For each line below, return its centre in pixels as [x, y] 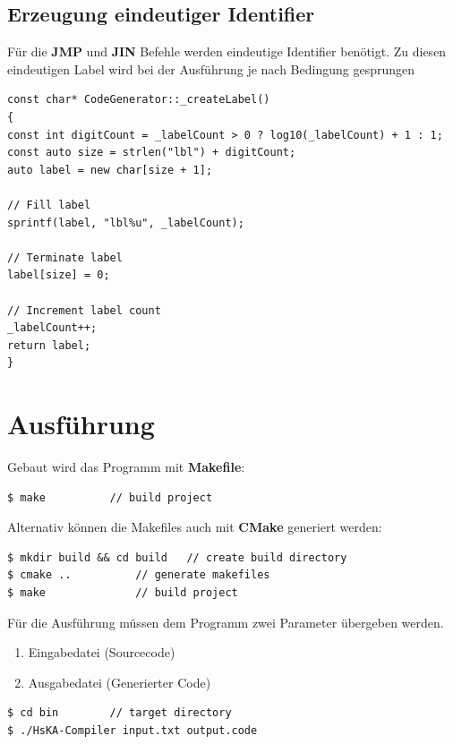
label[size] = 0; [59, 275]
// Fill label [49, 205]
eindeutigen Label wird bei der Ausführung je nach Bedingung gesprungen [211, 68]
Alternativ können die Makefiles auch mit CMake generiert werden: [195, 527]
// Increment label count [84, 310]
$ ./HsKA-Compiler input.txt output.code [132, 730]
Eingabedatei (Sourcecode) [102, 652]
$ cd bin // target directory [120, 713]
